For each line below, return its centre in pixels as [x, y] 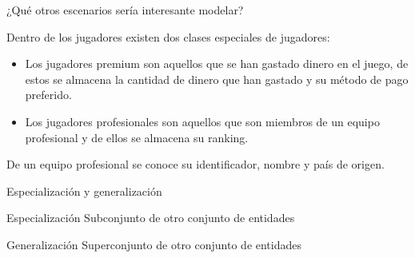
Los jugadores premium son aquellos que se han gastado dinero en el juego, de [217, 64]
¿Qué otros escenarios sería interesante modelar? [125, 10]
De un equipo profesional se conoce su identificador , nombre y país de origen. [196, 164]
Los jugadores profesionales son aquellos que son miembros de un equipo [202, 121]
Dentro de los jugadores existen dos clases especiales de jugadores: [168, 36]
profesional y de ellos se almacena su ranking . [137, 137]
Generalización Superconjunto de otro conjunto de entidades [154, 244]
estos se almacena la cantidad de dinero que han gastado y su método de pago [217, 79]
